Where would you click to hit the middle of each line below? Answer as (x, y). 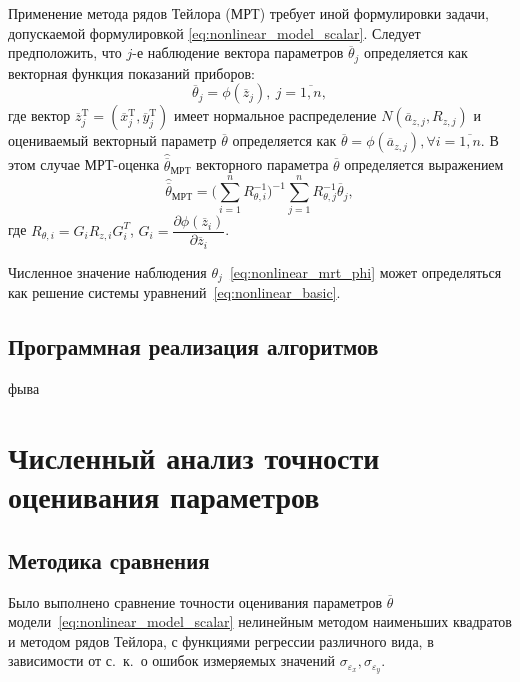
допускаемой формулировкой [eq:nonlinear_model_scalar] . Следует (214, 32)
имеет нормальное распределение (275, 115)
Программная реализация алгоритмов (193, 346)
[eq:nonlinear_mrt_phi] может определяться (365, 271)
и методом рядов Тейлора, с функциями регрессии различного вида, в (221, 640)
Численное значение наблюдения (107, 271)
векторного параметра (262, 164)
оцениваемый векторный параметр (112, 140)
